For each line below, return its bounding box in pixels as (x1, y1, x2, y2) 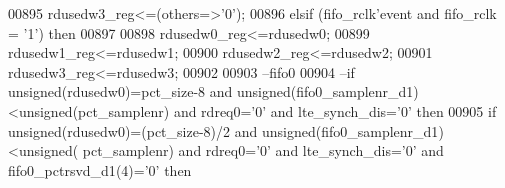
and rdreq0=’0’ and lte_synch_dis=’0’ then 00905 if (173, 100, 497, 121)
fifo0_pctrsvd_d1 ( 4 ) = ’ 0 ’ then (8, 159, 192, 180)
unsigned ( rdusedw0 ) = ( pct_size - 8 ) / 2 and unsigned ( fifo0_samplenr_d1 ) (8, 120, 444, 141)
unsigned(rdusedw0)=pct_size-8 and (8, 81, 233, 102)
